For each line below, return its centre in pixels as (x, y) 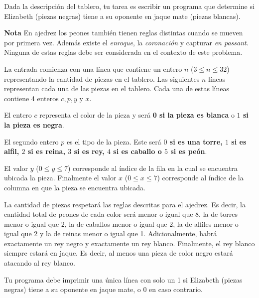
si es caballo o (137, 151)
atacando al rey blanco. (40, 263)
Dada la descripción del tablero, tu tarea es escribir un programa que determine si (129, 6)
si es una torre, (196, 141)
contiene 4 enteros (31, 98)
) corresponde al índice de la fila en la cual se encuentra (152, 168)
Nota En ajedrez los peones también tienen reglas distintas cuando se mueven (124, 33)
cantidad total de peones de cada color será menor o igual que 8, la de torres (121, 214)
